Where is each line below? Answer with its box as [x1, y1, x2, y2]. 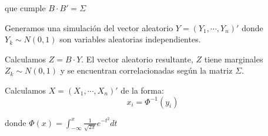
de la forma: [120, 84, 164, 96]
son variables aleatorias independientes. [59, 33, 201, 45]
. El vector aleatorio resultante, [81, 52, 193, 65]
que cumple [5, 2, 46, 14]
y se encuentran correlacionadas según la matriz [60, 64, 233, 77]
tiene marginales [204, 52, 263, 65]
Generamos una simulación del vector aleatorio [5, 21, 173, 34]
